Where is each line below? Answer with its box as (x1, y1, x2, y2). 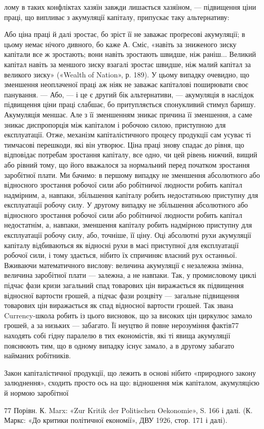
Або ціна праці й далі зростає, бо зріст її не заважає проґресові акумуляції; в (4, 29, 246, 39)
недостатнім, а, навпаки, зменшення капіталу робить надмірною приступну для (4, 219, 252, 230)
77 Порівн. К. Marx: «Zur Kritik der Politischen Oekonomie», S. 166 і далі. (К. (4, 404, 253, 415)
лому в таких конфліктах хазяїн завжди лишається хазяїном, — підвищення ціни (4, 2, 256, 12)
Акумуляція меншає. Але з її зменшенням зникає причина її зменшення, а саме (4, 109, 252, 119)
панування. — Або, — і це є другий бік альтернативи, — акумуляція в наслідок (4, 89, 254, 99)
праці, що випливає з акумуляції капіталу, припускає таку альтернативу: (4, 11, 230, 22)
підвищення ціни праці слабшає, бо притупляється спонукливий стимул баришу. (4, 99, 256, 110)
